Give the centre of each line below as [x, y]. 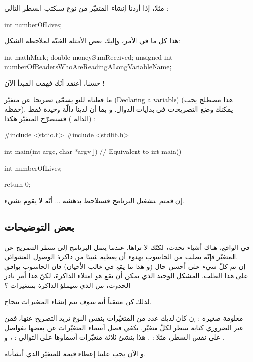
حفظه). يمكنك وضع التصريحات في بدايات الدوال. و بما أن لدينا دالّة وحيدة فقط [119, 109]
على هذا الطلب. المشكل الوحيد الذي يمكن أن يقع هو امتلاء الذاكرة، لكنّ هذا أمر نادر [126, 276]
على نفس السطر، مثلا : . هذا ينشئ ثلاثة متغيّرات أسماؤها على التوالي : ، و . [115, 337]
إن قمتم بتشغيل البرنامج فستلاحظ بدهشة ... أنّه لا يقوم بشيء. [94, 200]
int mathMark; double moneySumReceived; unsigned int [88, 57]
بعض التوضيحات [39, 226]
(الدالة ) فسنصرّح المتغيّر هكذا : [50, 118]
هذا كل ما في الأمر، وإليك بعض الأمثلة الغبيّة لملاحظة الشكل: [92, 41]
